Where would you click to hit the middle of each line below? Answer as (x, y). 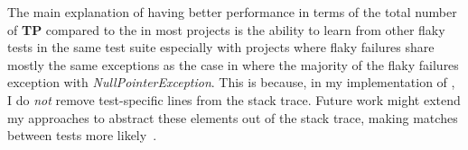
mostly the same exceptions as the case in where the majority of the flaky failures (233, 64)
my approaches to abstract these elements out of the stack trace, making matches (233, 117)
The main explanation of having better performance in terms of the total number (232, 12)
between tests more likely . (82, 135)
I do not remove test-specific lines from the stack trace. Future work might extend (234, 99)
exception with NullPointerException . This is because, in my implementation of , (231, 82)
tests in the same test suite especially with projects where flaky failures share (221, 47)
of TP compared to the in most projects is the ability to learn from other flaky (226, 29)
